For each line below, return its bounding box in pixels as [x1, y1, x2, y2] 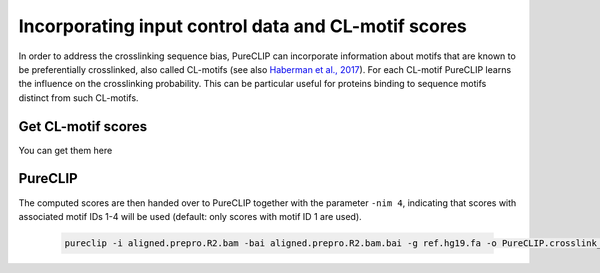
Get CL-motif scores [18, 118, 148, 135]
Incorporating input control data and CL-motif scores [18, 15, 467, 37]
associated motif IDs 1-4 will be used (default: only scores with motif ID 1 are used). [18, 210, 362, 222]
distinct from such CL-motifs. [18, 91, 139, 104]
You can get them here [18, 144, 113, 156]
